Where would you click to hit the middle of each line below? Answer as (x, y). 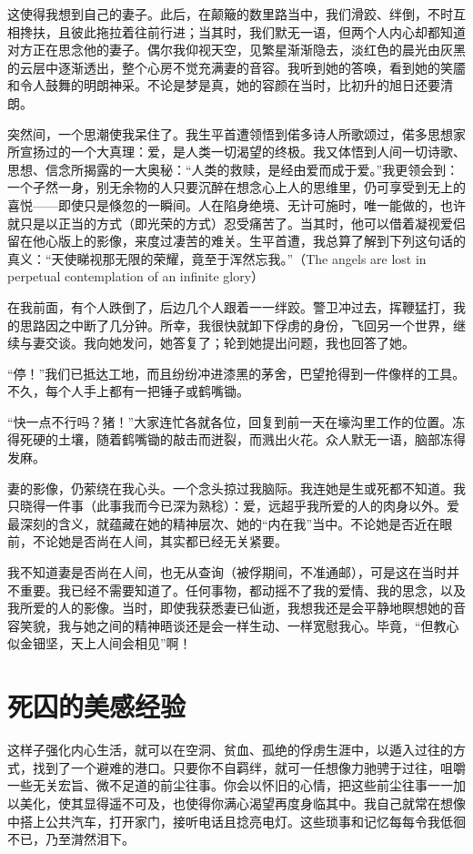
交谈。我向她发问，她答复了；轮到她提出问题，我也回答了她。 (230, 343)
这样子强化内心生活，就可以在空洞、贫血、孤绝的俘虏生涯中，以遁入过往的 (230, 750)
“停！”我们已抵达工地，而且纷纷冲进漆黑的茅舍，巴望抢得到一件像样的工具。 (236, 373)
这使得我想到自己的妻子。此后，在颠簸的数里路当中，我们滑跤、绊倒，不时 (230, 14)
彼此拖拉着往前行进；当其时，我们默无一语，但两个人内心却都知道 (268, 31)
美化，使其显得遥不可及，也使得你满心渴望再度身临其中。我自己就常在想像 (242, 803)
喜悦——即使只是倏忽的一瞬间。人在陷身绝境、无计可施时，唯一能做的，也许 (236, 204)
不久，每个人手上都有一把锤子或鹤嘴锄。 (128, 391)
